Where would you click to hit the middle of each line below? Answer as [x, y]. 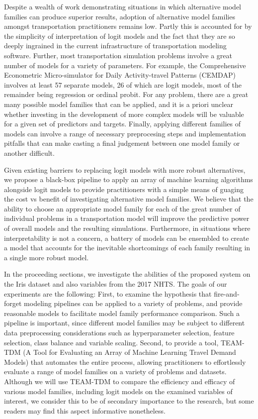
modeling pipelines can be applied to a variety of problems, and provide [133, 303]
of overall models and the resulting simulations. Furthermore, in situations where [127, 228]
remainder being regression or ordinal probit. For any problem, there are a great [126, 94]
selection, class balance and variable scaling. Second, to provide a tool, [111, 342]
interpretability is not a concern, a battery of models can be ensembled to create [127, 238]
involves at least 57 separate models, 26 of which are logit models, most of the [123, 84]
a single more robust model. [46, 257]
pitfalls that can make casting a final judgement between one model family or [122, 143]
